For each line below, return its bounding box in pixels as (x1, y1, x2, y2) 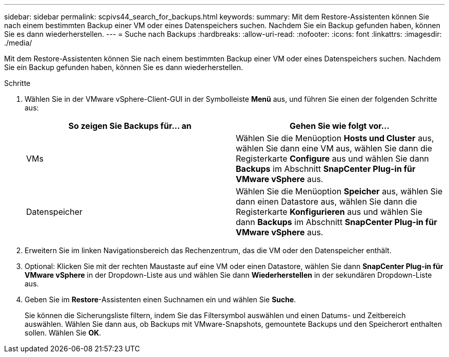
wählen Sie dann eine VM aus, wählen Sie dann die (236, 143, 433, 153)
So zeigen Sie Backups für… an (68, 121, 192, 131)
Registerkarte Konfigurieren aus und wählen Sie (236, 207, 423, 217)
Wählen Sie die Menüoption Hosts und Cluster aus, (236, 133, 434, 143)
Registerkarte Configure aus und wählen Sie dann (236, 153, 429, 164)
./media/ (4, 38, 32, 47)
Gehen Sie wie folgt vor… (290, 121, 390, 131)
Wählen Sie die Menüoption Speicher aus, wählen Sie (236, 186, 443, 196)
